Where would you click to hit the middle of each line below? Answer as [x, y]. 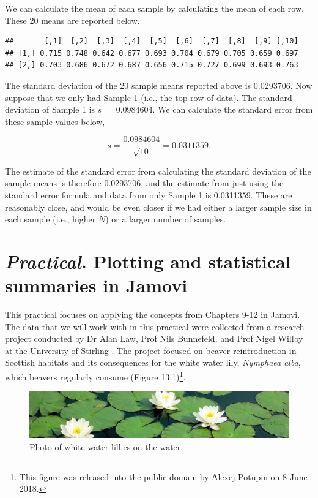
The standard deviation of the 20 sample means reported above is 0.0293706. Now [159, 85]
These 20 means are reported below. [72, 20]
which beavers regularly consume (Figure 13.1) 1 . [95, 376]
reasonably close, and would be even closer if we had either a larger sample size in [158, 207]
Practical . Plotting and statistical [148, 261]
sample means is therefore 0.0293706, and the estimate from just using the [144, 183]
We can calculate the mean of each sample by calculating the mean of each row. [154, 8]
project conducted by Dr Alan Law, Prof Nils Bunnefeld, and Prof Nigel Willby [154, 338]
